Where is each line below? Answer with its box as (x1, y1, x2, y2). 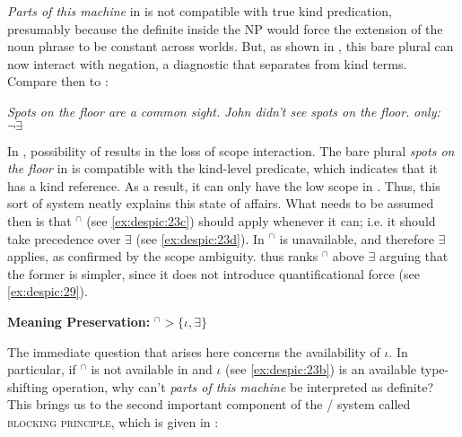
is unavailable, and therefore (279, 229, 434, 248)
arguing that (379, 247, 449, 266)
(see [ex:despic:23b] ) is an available (225, 360, 417, 379)
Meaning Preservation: (7, 311, 151, 330)
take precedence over (7, 229, 121, 248)
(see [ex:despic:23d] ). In (135, 229, 265, 248)
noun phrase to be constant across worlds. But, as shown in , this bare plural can (7, 37, 454, 56)
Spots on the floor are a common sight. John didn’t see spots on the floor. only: (7, 101, 440, 120)
